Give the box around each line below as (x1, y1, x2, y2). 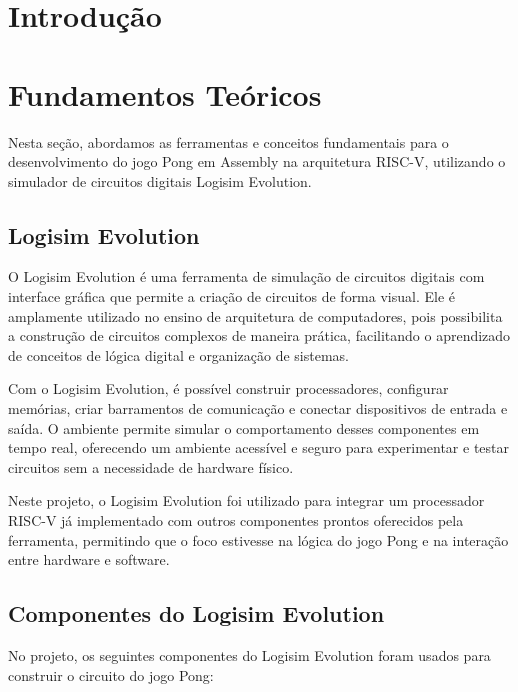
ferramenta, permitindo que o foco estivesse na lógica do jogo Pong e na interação (8, 529, 509, 550)
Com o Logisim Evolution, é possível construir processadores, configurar (8, 378, 449, 399)
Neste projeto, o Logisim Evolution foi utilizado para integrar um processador (8, 490, 485, 511)
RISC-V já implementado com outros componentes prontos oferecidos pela (8, 510, 464, 531)
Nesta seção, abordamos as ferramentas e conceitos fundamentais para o (8, 131, 449, 152)
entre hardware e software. (8, 549, 170, 570)
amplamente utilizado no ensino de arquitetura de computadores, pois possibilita (8, 305, 503, 326)
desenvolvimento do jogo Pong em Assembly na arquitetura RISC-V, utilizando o (8, 151, 506, 172)
